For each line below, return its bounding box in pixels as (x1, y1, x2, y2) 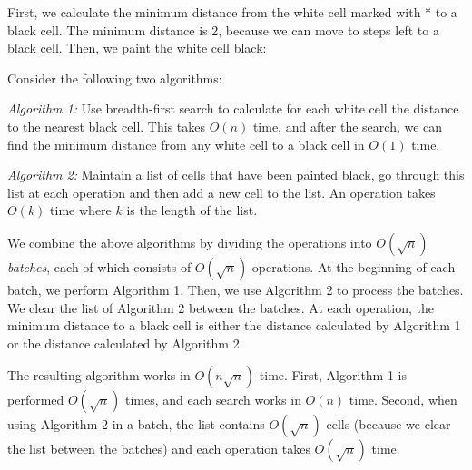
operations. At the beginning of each (251, 257, 456, 276)
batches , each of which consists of (7, 257, 192, 276)
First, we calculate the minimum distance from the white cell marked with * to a (7, 3, 457, 21)
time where (50, 201, 112, 220)
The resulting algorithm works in (7, 366, 191, 385)
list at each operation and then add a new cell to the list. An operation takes (7, 182, 436, 201)
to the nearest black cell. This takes (7, 116, 206, 135)
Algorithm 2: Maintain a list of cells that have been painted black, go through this (7, 165, 465, 184)
